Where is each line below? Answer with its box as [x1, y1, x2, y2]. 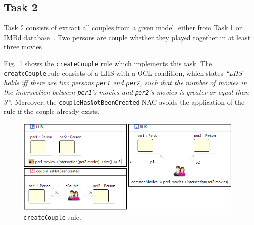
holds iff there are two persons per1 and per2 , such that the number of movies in [4, 77, 247, 88]
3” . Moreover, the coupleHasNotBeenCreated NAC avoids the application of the [4, 96, 245, 107]
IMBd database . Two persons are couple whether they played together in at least [4, 32, 251, 42]
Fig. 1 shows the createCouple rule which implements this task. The [4, 58, 212, 68]
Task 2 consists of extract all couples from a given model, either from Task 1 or [4, 22, 242, 33]
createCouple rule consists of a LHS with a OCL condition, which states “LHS [4, 67, 242, 78]
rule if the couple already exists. [4, 106, 100, 116]
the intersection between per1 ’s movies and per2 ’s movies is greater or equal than [4, 87, 249, 97]
